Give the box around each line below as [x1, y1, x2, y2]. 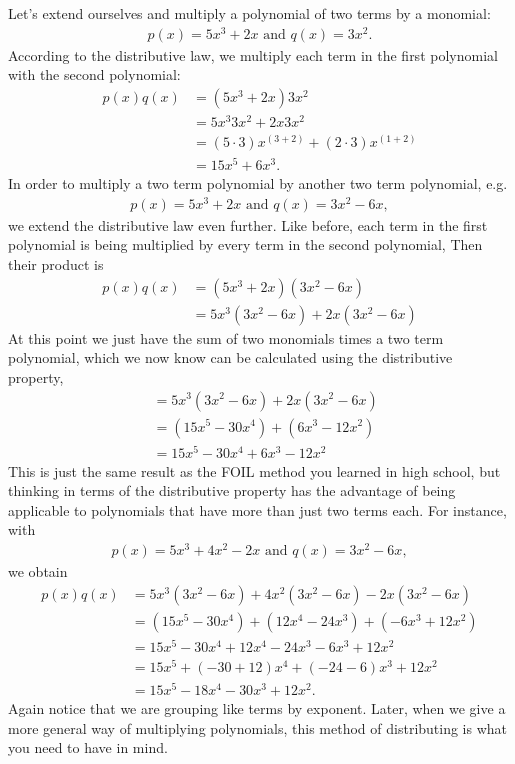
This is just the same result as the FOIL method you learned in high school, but [8, 460, 501, 481]
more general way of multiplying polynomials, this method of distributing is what [8, 717, 508, 738]
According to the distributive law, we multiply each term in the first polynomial [8, 44, 498, 65]
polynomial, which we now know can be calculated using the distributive [8, 347, 453, 368]
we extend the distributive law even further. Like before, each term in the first [8, 214, 488, 235]
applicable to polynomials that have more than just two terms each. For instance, [8, 499, 507, 520]
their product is [8, 254, 104, 275]
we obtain [8, 561, 68, 582]
